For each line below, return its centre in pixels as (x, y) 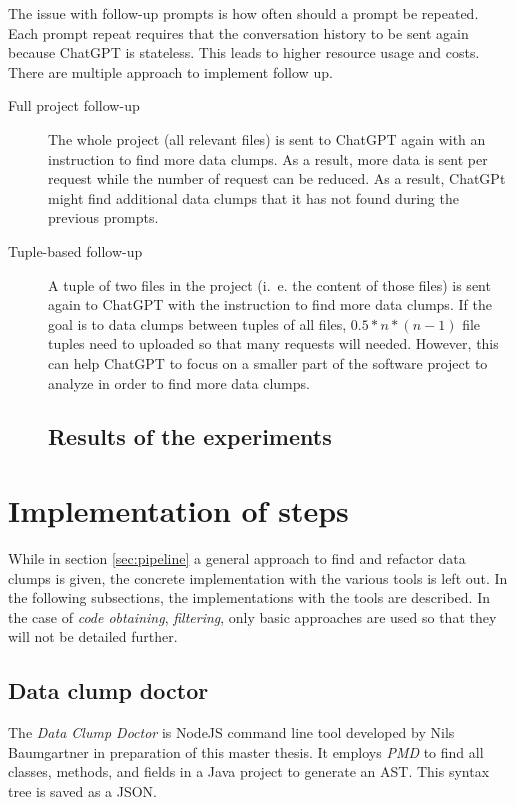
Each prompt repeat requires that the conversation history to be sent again (238, 32)
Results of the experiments (190, 436)
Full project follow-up (74, 105)
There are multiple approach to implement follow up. (170, 71)
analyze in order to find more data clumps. (179, 382)
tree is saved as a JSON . (83, 790)
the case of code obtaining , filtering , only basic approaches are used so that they (252, 616)
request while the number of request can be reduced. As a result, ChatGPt (277, 178)
